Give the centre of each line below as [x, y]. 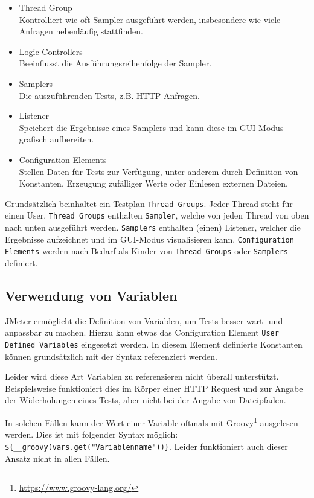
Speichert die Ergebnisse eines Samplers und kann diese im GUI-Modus [151, 127]
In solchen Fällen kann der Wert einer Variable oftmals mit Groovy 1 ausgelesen [152, 422]
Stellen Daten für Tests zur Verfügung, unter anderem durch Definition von [159, 171]
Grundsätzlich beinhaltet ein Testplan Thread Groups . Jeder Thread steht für [149, 203]
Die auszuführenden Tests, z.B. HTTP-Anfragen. [109, 95]
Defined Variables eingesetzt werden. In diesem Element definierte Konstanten [154, 344]
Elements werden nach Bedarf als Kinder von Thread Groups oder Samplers [147, 251]
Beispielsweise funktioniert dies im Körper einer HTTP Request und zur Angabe [154, 388]
